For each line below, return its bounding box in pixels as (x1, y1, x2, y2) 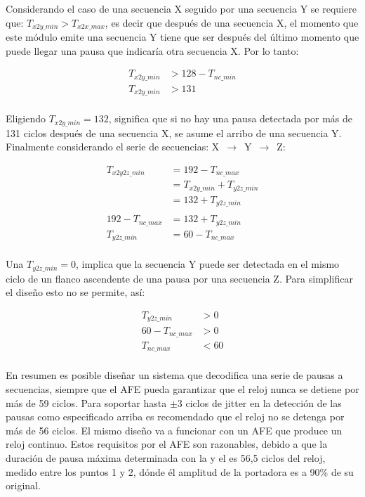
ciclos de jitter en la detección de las (185, 395, 342, 410)
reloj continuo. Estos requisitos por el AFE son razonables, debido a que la (6, 437, 328, 451)
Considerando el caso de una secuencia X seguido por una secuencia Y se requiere (6, 1, 357, 15)
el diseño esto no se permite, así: (6, 285, 145, 299)
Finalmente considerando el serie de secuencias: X (6, 139, 220, 154)
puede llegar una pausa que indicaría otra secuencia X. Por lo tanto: (6, 43, 299, 58)
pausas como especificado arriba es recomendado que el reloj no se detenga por (6, 409, 345, 424)
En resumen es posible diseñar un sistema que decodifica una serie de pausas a (6, 368, 343, 382)
